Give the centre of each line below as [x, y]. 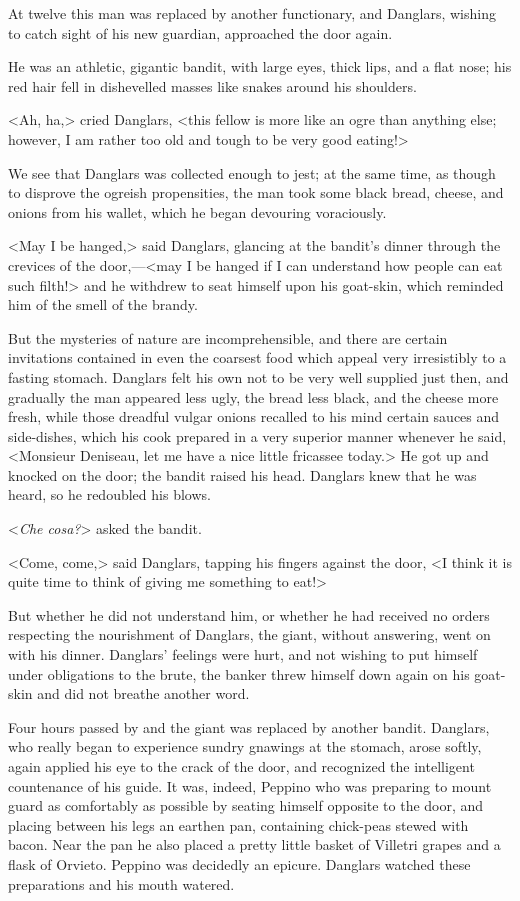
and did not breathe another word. [143, 693]
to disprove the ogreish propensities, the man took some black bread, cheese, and [256, 192]
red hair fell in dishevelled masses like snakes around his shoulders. [212, 85]
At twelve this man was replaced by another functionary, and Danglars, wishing [252, 13]
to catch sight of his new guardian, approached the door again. [200, 32]
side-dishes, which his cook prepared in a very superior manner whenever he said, [257, 435]
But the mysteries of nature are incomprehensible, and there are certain [228, 337]
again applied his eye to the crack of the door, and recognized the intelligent [241, 766]
